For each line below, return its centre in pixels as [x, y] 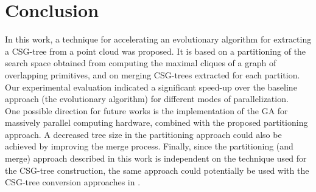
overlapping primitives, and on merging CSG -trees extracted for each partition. [153, 74]
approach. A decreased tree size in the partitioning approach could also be [143, 134]
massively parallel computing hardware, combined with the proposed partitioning [156, 122]
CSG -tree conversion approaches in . [73, 182]
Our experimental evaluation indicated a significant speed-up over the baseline [151, 87]
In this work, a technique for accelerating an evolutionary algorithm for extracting [158, 39]
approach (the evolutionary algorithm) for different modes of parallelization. [147, 99]
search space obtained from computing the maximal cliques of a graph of [141, 63]
